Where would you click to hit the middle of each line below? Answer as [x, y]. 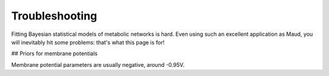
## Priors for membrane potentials [54, 54]
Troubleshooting [54, 16]
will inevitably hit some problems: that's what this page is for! [88, 42]
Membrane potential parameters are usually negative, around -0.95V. [98, 64]
